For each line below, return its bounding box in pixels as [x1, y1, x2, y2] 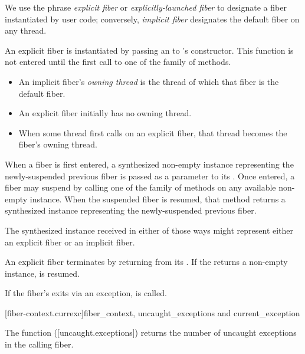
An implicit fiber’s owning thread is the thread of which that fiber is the [18, 75, 279, 87]
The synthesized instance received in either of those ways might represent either [5, 224, 294, 236]
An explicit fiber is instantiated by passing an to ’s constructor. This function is [5, 44, 294, 56]
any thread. [5, 24, 47, 37]
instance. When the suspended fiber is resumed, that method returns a [29, 192, 286, 205]
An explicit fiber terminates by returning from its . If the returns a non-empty [5, 255, 288, 268]
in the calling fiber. [5, 338, 74, 350]
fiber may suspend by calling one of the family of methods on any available [5, 181, 276, 194]
